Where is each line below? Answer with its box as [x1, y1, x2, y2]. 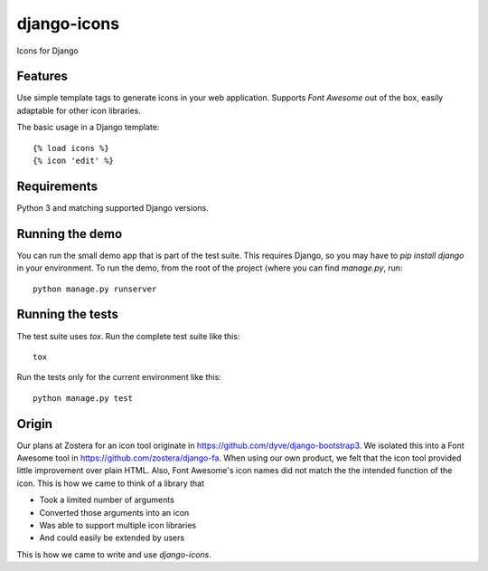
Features [16, 69, 68, 84]
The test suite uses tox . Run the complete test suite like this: [16, 330, 240, 341]
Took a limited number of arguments [39, 494, 175, 506]
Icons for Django [16, 45, 79, 56]
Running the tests [16, 307, 119, 322]
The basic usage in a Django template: [16, 122, 160, 133]
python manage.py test [33, 393, 134, 403]
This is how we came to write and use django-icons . [16, 548, 212, 560]
